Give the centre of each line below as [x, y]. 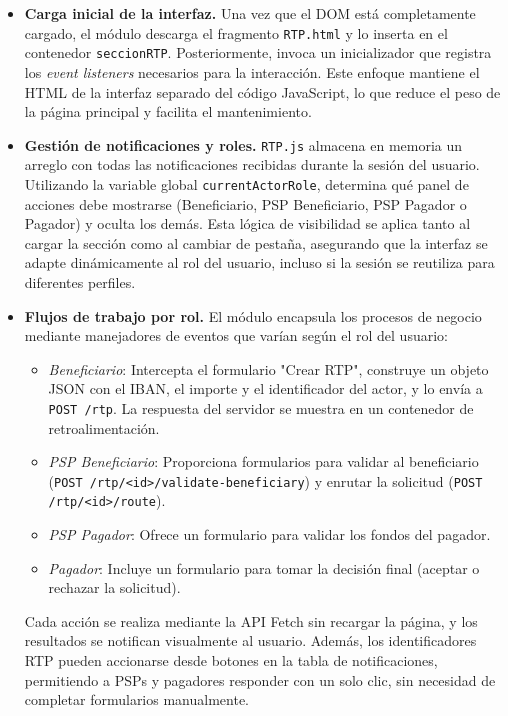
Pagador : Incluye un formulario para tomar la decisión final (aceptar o [264, 567]
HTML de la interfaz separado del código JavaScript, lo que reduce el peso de [262, 91]
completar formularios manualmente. [136, 699]
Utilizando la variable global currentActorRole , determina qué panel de [246, 183]
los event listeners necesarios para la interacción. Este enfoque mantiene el [252, 71]
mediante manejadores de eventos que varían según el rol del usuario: [236, 335]
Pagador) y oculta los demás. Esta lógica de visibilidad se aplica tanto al [247, 223]
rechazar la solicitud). [114, 587]
